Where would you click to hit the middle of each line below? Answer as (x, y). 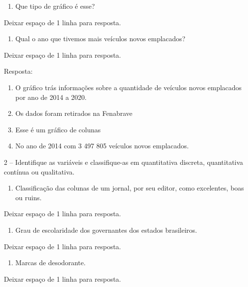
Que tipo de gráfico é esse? (55, 6)
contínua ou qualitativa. (39, 171)
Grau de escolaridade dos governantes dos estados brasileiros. (106, 230)
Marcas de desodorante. (50, 263)
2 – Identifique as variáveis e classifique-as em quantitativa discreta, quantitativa (124, 162)
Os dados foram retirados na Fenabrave (74, 113)
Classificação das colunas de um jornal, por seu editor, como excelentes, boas (130, 188)
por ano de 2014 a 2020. (51, 97)
